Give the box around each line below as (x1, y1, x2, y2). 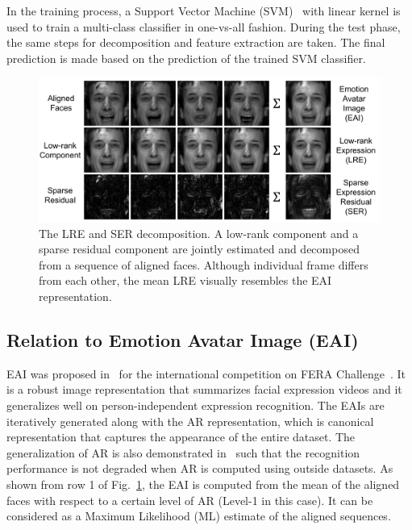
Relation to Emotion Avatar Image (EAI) (6, 327, 359, 352)
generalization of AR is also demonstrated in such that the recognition (6, 444, 360, 461)
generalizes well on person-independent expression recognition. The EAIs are (6, 396, 385, 413)
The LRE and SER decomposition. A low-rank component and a (39, 224, 359, 241)
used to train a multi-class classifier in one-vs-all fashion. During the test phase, (6, 18, 401, 35)
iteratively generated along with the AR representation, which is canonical (6, 412, 374, 429)
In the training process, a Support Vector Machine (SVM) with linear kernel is (6, 2, 401, 19)
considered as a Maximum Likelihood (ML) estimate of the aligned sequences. (6, 507, 391, 524)
